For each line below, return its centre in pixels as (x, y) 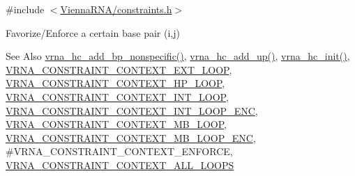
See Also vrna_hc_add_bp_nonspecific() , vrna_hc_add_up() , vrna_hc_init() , (178, 56)
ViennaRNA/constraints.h (116, 9)
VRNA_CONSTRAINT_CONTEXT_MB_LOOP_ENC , (131, 137)
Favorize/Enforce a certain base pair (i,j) (93, 32)
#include (25, 9)
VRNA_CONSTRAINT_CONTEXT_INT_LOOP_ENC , (132, 110)
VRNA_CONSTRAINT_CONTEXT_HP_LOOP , (115, 83)
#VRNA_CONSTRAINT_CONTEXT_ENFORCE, (119, 151)
